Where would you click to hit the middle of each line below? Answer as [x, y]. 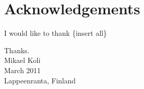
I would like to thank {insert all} [56, 33]
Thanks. [17, 50]
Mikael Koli [22, 60]
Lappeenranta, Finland [40, 80]
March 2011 [22, 70]
